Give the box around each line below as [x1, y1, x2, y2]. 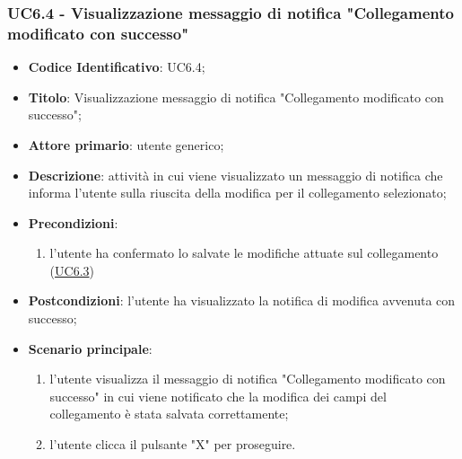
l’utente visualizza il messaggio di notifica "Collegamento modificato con [49, 369, 446, 388]
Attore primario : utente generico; [28, 135, 224, 154]
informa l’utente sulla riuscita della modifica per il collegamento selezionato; [28, 183, 447, 202]
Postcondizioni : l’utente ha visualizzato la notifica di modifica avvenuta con [28, 291, 456, 310]
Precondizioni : [28, 213, 118, 232]
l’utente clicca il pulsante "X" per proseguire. [49, 435, 296, 454]
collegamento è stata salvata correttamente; [49, 404, 289, 423]
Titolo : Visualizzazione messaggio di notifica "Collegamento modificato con [28, 87, 444, 106]
